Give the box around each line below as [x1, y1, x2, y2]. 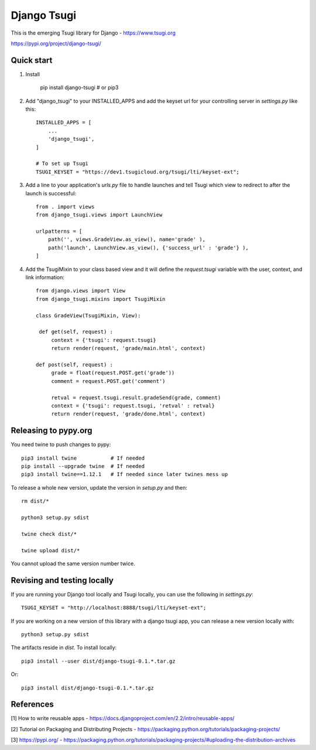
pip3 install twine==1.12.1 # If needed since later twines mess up [21, 471, 228, 478]
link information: [25, 274, 64, 281]
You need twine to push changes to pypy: [11, 441, 111, 448]
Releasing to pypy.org [11, 426, 93, 436]
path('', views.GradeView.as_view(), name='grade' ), [47, 236, 206, 243]
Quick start [11, 55, 53, 65]
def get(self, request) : [39, 328, 114, 335]
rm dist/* [21, 498, 49, 504]
